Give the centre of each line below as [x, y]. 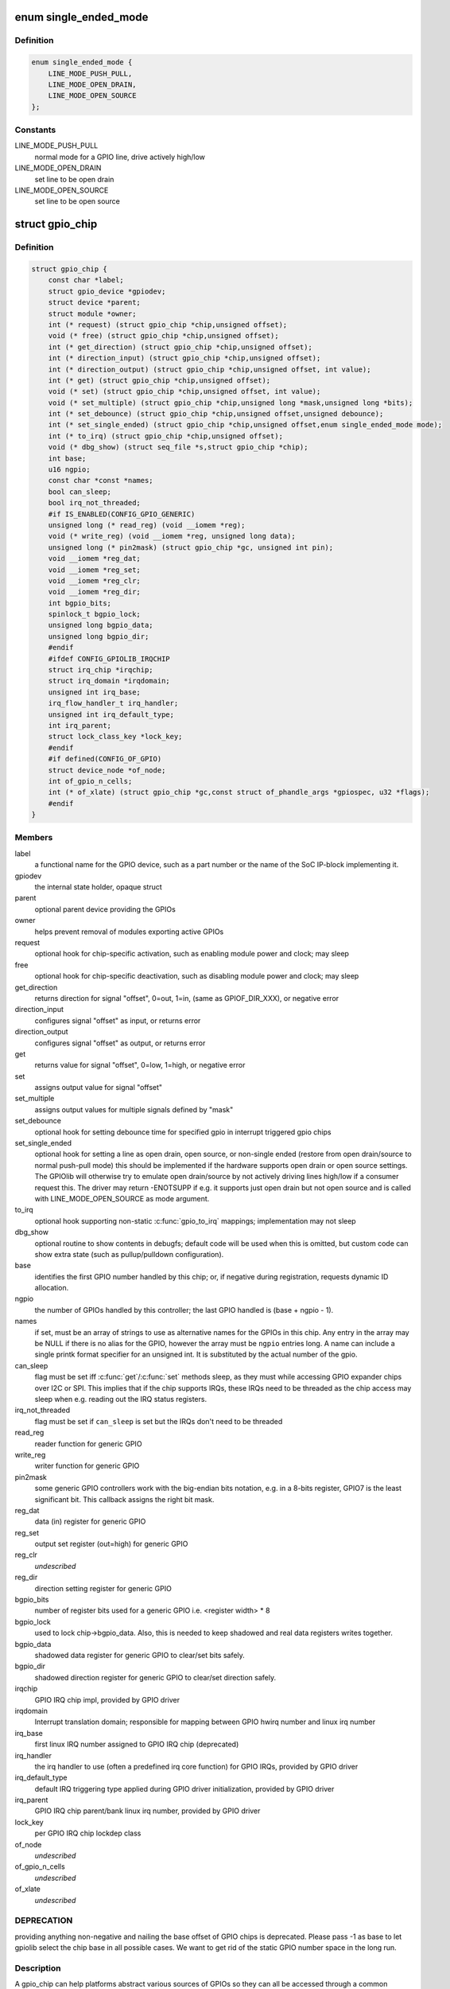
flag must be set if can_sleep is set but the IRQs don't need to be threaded [159, 1421]
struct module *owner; [92, 313]
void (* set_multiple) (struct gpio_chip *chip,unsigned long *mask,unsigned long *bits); [231, 403]
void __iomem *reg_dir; [94, 592]
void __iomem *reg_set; [94, 570]
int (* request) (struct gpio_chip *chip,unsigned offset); [168, 325]
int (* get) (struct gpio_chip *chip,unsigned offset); [159, 380]
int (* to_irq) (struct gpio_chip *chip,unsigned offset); [166, 436]
